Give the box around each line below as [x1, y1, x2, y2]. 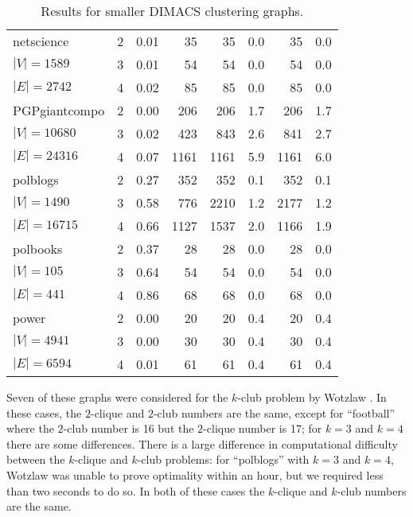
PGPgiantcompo [13, 101, 105, 119]
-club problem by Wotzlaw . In [237, 389, 387, 405]
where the [6, 420, 54, 437]
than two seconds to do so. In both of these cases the [6, 482, 265, 499]
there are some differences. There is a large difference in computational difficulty [6, 435, 398, 452]
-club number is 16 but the [63, 420, 194, 437]
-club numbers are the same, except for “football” [153, 404, 395, 421]
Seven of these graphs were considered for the [6, 389, 228, 405]
